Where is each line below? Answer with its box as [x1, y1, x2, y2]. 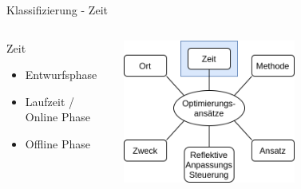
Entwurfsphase [25, 66, 97, 83]
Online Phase [25, 108, 90, 125]
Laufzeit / [25, 93, 75, 109]
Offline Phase [25, 135, 90, 152]
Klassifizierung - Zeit [6, 2, 108, 18]
